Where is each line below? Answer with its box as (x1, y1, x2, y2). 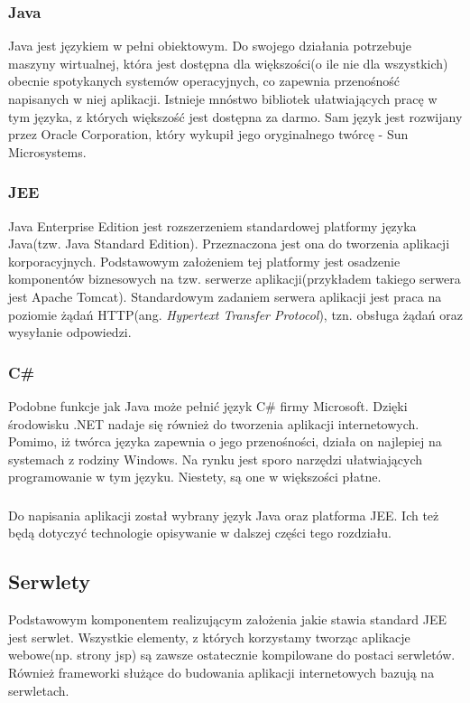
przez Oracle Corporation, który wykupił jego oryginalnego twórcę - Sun (8, 125, 409, 144)
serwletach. (8, 680, 69, 699)
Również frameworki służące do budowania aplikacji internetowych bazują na (8, 663, 435, 682)
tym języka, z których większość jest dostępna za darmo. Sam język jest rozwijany (8, 107, 463, 126)
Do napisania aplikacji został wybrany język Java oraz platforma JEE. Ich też (8, 505, 439, 524)
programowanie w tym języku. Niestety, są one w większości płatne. (8, 467, 382, 486)
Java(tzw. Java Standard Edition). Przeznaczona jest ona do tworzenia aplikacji (8, 234, 450, 253)
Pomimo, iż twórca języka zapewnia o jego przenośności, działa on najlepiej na (8, 432, 442, 451)
